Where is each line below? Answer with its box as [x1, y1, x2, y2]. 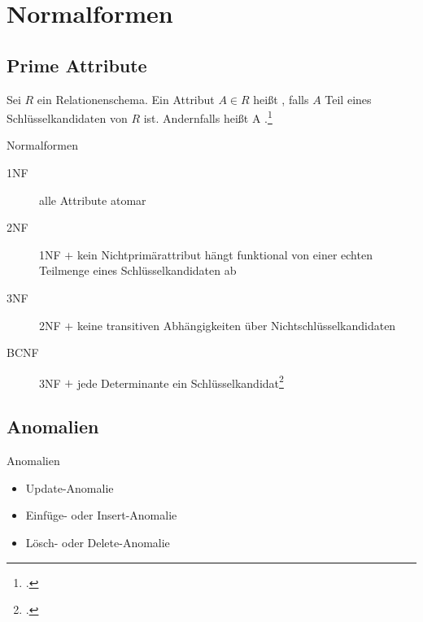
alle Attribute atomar [39, 191, 146, 208]
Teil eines [325, 90, 372, 107]
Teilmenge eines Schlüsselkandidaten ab [39, 262, 237, 279]
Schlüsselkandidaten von [7, 109, 128, 126]
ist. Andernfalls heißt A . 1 [143, 107, 273, 126]
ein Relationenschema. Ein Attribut [37, 90, 215, 107]
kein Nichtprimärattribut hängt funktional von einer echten [76, 246, 373, 263]
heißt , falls [253, 90, 309, 107]
